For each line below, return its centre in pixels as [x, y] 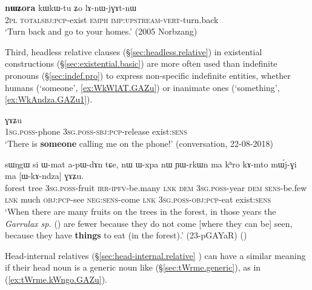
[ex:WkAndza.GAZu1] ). [49, 99]
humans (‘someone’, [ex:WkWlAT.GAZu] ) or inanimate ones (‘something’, [142, 87]
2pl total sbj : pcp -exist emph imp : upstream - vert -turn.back [112, 19]
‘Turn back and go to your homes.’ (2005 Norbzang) [101, 31]
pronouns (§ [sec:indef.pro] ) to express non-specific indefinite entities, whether [148, 75]
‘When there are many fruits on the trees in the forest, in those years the [141, 211]
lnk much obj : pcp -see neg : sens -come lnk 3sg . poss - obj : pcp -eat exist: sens [138, 199]
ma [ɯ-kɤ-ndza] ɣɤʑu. [45, 176]
